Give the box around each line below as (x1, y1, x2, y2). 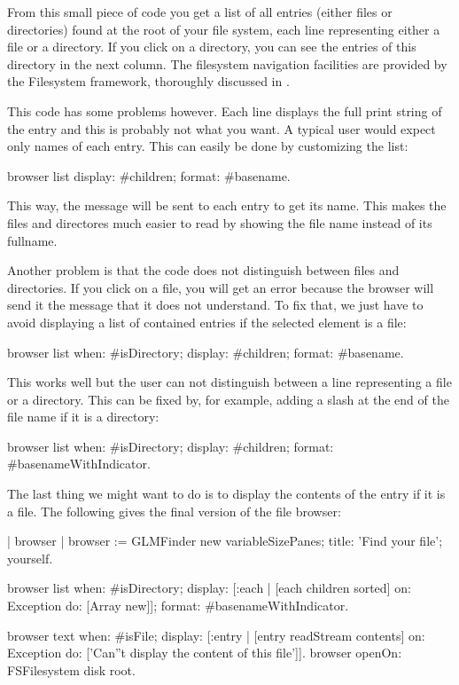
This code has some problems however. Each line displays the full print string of (7, 101, 442, 120)
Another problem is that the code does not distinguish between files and (7, 261, 400, 280)
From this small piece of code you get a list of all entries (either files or (7, 3, 393, 20)
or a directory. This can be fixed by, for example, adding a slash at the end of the (7, 390, 449, 408)
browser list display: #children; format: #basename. (7, 166, 291, 185)
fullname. (7, 231, 58, 249)
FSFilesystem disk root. (7, 660, 136, 679)
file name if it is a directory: (7, 407, 159, 426)
